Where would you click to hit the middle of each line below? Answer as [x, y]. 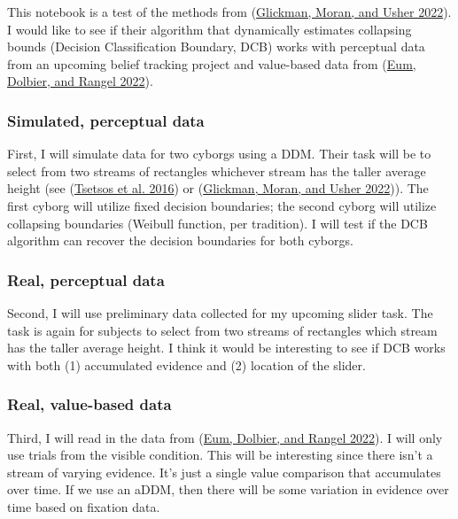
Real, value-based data [89, 404]
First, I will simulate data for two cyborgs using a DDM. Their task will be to [219, 154]
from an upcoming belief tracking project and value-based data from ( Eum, [212, 63]
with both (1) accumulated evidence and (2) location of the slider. [186, 364]
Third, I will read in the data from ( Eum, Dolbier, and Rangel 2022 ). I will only [225, 437]
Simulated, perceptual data [106, 120]
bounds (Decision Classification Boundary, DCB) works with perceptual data [216, 46]
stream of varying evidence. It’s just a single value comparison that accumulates [224, 472]
